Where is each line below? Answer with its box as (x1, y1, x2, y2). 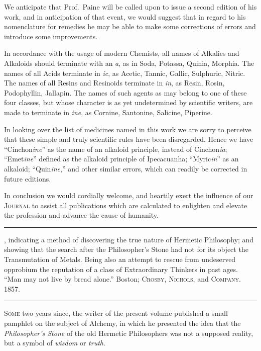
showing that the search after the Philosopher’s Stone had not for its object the (4, 244, 248, 254)
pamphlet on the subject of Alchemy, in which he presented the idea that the (4, 318, 241, 328)
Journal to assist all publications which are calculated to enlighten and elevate (4, 200, 247, 210)
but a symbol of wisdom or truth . (4, 337, 105, 348)
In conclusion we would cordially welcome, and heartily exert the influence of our (4, 190, 253, 201)
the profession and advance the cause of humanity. (4, 210, 159, 220)
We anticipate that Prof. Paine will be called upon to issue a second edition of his (4, 2, 257, 12)
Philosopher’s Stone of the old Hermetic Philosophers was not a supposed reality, (4, 327, 253, 338)
